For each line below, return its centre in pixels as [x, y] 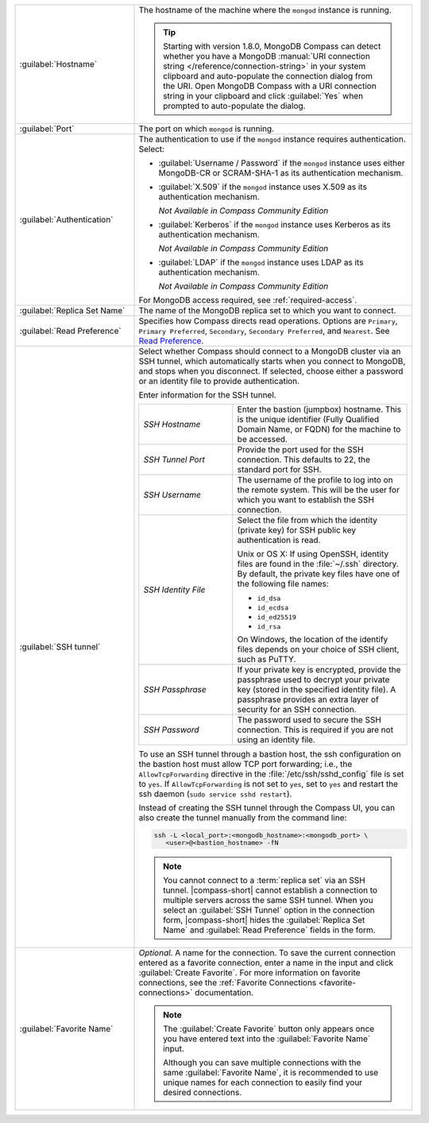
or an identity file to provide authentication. [219, 381]
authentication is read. [279, 540]
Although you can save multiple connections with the [262, 1063]
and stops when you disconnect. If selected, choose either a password [271, 371]
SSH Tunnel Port [174, 459]
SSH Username [172, 495]
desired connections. [203, 1092]
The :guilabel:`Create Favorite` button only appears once [269, 1028]
